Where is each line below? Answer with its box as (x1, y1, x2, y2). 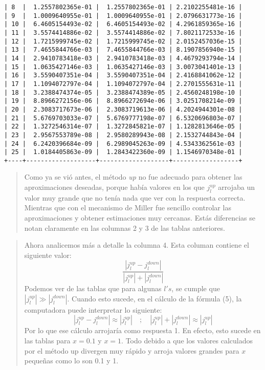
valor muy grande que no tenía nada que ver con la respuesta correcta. (24, 192, 246, 203)
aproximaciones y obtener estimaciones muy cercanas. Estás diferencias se (24, 212, 256, 223)
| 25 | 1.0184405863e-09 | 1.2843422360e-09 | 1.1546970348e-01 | (4, 148, 242, 156)
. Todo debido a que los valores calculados (121, 335, 253, 346)
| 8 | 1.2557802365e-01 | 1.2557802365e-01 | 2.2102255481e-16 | (4, 4, 242, 11)
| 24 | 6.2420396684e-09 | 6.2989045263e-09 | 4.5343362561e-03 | (4, 140, 242, 147)
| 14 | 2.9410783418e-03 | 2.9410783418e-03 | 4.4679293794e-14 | (4, 54, 242, 62)
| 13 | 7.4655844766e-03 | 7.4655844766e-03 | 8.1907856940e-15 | (4, 46, 242, 54)
